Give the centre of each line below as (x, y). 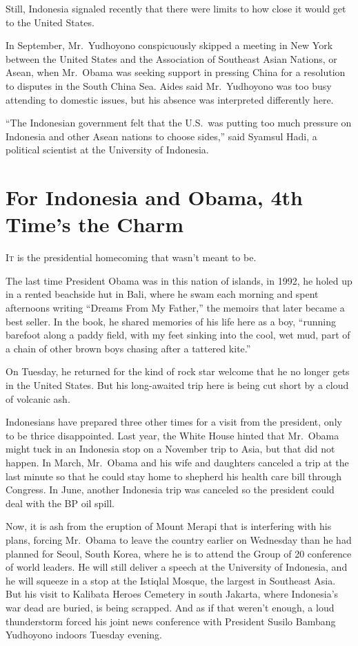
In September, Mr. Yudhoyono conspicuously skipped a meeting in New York (169, 45)
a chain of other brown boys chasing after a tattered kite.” (128, 348)
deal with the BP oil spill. (60, 503)
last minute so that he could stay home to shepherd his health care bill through (174, 476)
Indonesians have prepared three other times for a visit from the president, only (174, 422)
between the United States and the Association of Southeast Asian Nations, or (171, 58)
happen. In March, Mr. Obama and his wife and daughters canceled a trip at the (177, 462)
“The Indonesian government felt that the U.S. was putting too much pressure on (179, 123)
